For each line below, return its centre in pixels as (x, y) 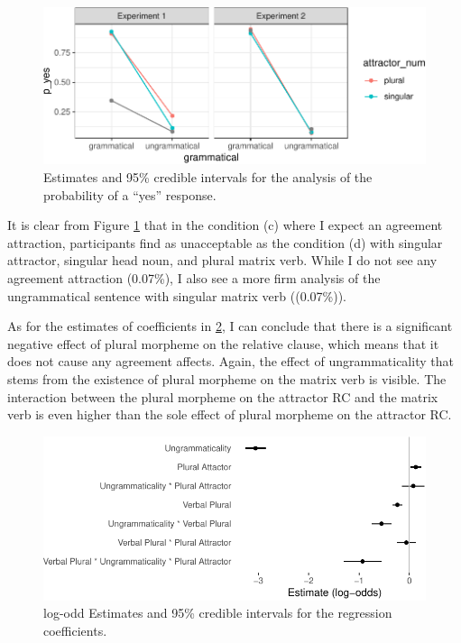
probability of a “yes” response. (130, 194)
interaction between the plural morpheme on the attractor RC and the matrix (223, 396)
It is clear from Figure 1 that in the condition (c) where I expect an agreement (225, 225)
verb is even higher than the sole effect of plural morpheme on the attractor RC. (230, 414)
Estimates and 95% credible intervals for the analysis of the (208, 177)
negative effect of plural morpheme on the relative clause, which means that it (223, 343)
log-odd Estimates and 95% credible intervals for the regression (218, 613)
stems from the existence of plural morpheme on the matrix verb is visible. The (227, 378)
